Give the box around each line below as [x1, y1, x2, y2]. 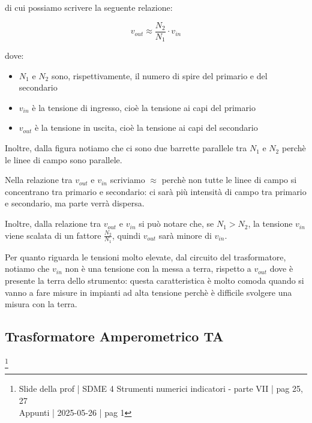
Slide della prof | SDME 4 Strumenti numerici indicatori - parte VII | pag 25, [19, 382, 303, 395]
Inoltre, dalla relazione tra [5, 217, 101, 230]
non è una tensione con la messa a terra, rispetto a [65, 262, 251, 275]
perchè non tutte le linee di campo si [161, 173, 297, 186]
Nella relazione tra [5, 173, 73, 186]
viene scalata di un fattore [5, 229, 101, 241]
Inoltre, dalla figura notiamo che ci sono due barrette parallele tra [5, 142, 247, 154]
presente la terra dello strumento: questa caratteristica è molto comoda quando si [5, 274, 304, 287]
